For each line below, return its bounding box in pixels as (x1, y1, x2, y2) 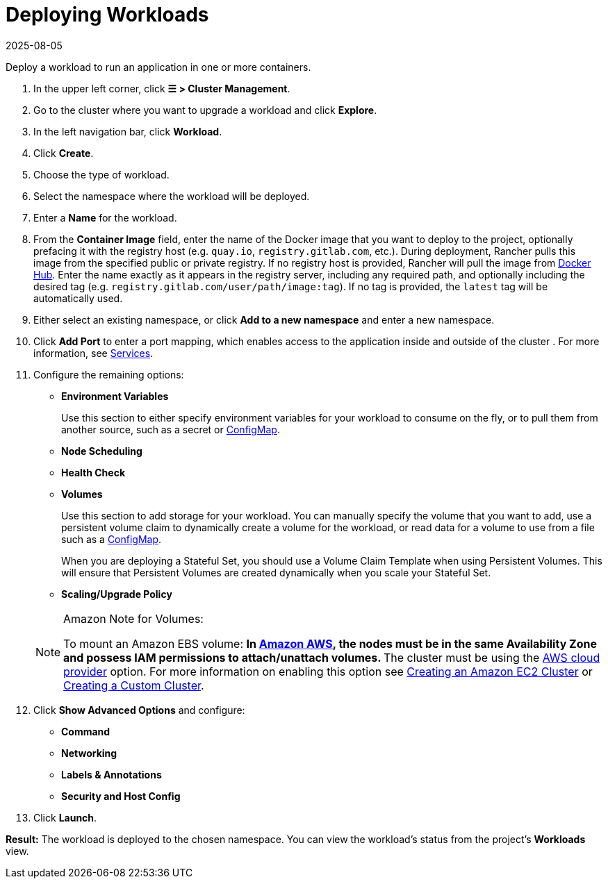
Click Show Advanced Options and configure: (33, 703, 245, 716)
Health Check (61, 466, 126, 478)
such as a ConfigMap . (61, 533, 162, 545)
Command (61, 725, 110, 737)
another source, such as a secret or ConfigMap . (61, 423, 280, 435)
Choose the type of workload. (33, 168, 170, 181)
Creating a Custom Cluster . (63, 678, 204, 692)
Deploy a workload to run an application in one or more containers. (6, 60, 311, 73)
